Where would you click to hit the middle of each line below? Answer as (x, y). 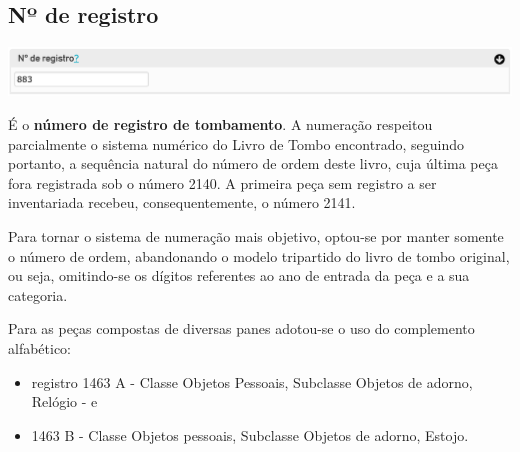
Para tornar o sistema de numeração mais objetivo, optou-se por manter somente (256, 236)
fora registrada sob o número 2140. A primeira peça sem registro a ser (222, 182)
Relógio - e (64, 401)
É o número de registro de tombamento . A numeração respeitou (220, 124)
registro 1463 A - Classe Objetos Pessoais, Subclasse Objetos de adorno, (252, 381)
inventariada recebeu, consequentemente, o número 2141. (182, 202)
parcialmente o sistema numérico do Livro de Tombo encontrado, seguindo (236, 143)
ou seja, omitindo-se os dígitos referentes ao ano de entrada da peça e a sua (239, 275)
